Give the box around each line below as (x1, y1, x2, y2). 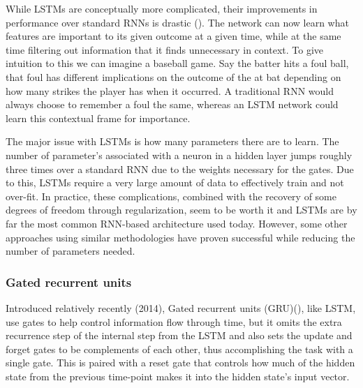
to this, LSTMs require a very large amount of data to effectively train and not (6, 175, 344, 190)
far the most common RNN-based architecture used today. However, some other (6, 216, 348, 230)
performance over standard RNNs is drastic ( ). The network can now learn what (6, 15, 349, 29)
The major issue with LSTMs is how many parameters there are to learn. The (6, 134, 339, 149)
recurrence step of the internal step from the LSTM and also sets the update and (6, 328, 353, 343)
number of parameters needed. (6, 244, 135, 258)
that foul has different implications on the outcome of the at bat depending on (6, 69, 341, 84)
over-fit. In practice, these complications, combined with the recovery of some (6, 188, 336, 203)
